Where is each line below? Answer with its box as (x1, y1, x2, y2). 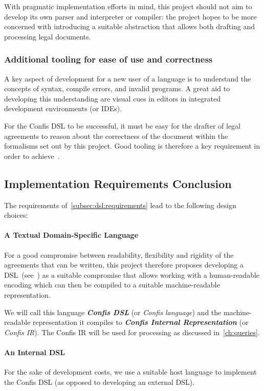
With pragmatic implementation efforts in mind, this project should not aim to (4, 1, 252, 11)
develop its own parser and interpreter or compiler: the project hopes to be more (4, 11, 257, 22)
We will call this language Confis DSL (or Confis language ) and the (4, 306, 222, 317)
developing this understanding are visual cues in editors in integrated (4, 93, 221, 104)
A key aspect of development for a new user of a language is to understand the (4, 73, 251, 84)
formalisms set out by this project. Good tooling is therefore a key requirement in (4, 140, 260, 151)
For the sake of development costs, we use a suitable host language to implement (4, 366, 257, 377)
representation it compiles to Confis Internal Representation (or (33, 317, 249, 327)
